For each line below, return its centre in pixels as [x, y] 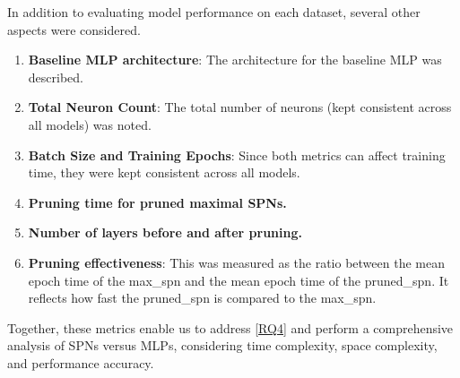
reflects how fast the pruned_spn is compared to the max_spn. [202, 298]
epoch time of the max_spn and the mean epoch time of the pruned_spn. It [239, 280]
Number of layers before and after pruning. [165, 232]
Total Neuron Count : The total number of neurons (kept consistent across [240, 107]
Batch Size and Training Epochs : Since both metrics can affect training [237, 155]
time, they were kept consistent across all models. [164, 172]
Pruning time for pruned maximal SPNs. [157, 202]
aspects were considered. [74, 29]
